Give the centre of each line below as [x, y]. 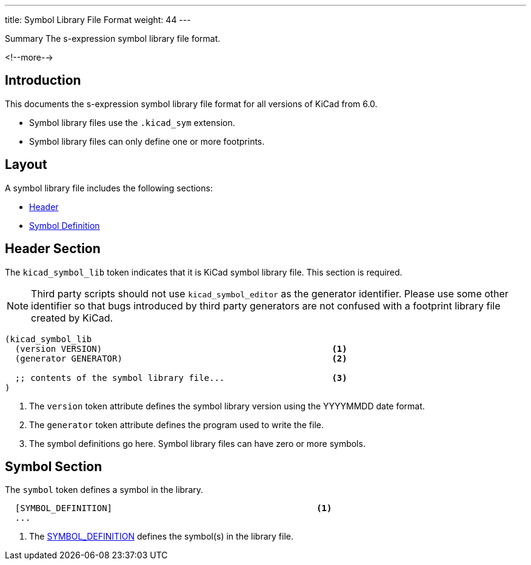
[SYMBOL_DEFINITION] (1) [173, 508]
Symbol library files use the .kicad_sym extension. [132, 122]
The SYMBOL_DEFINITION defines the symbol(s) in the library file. [161, 537]
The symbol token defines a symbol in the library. [104, 490]
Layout [26, 165]
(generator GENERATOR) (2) [181, 358]
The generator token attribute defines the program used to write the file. [176, 425]
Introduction [43, 81]
